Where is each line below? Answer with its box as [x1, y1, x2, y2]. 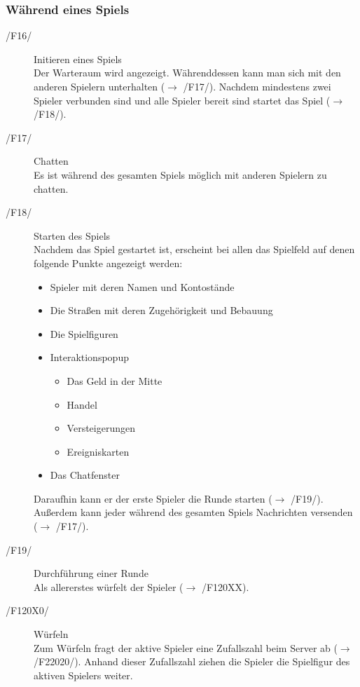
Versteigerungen [67, 421, 135, 435]
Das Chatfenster [50, 468, 120, 482]
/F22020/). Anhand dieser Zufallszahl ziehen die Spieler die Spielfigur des [34, 654, 350, 669]
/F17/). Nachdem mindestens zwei [183, 79, 331, 93]
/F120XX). [201, 579, 249, 594]
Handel [67, 397, 97, 411]
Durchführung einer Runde [34, 566, 148, 580]
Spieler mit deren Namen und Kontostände [50, 279, 235, 294]
